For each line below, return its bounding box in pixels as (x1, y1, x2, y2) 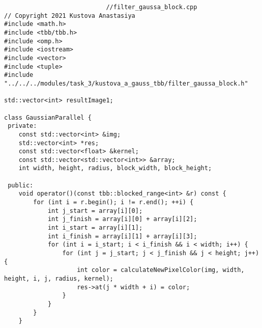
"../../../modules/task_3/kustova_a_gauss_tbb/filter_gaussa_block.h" (4, 79, 248, 87)
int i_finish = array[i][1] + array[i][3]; (47, 232, 197, 240)
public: (8, 181, 34, 189)
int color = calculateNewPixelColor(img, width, (77, 266, 245, 274)
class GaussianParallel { (4, 114, 92, 121)
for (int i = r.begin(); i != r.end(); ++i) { (33, 199, 194, 206)
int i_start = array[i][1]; (47, 224, 143, 232)
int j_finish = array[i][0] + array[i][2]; (47, 215, 197, 223)
